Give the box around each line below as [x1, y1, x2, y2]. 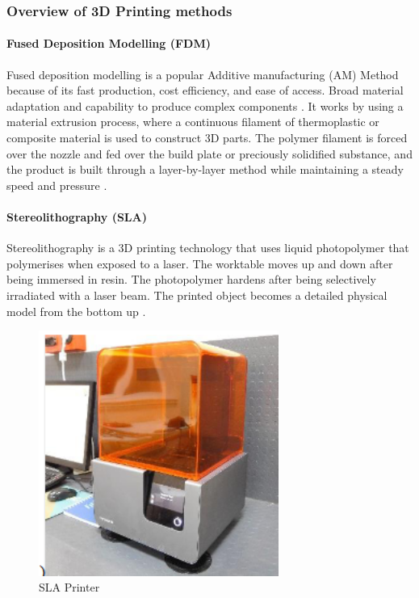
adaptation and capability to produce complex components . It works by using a [6, 97, 404, 114]
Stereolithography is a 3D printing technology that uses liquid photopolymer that [6, 239, 409, 256]
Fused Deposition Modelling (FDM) [6, 35, 212, 52]
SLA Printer [39, 579, 100, 596]
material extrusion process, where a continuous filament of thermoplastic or [6, 113, 379, 130]
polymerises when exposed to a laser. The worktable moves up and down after [6, 255, 393, 272]
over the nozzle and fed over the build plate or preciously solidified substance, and [6, 145, 413, 162]
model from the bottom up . [6, 302, 146, 319]
